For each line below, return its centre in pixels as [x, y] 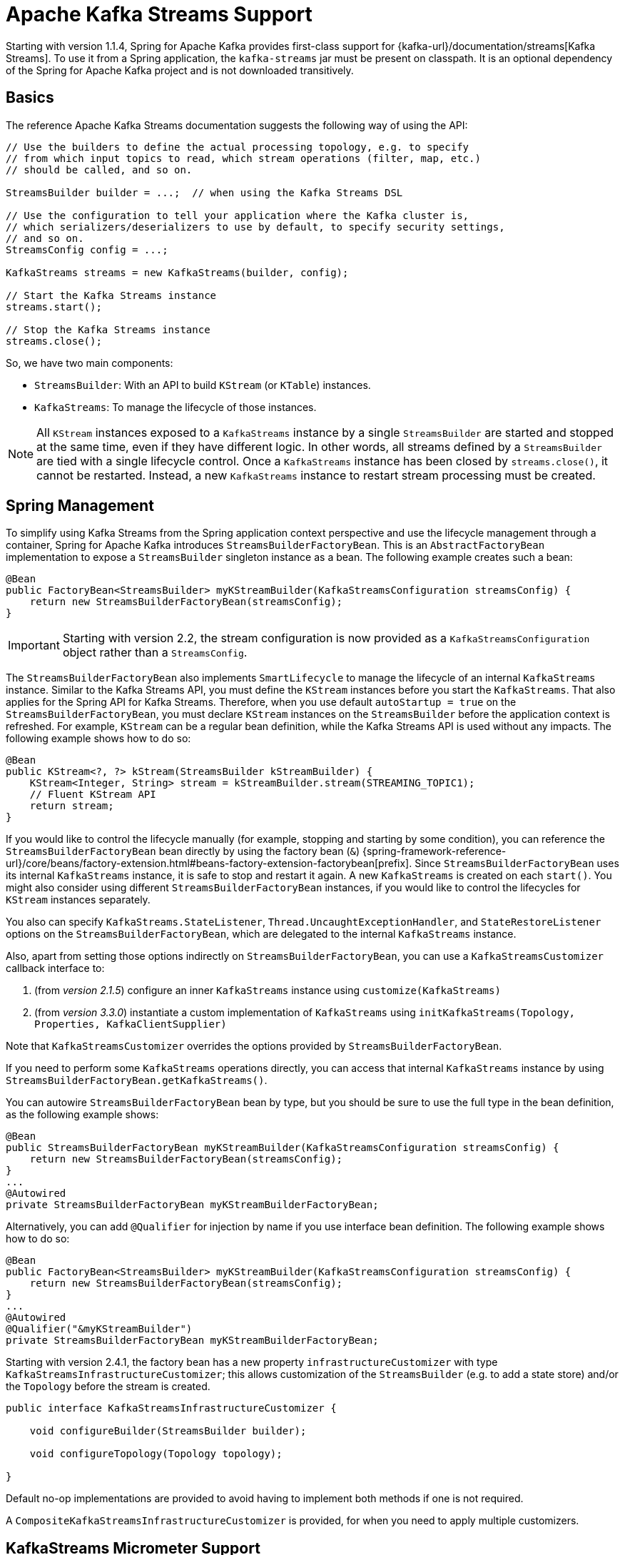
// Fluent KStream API [93, 795]
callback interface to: [55, 968]
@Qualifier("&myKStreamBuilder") [99, 1329]
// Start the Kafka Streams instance [111, 295]
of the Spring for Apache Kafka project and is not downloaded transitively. [180, 70]
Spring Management [80, 506]
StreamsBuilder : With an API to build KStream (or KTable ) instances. [203, 385]
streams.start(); [54, 307]
